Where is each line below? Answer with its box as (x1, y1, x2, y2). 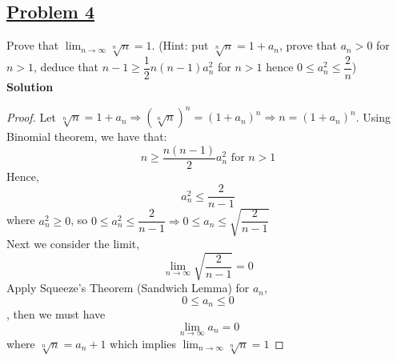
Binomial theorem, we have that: (6, 128, 167, 145)
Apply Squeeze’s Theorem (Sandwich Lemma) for (6, 279, 250, 296)
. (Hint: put (151, 37, 209, 54)
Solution (6, 78, 54, 95)
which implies (110, 335, 176, 351)
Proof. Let (6, 108, 56, 125)
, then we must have (6, 306, 106, 323)
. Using (355, 108, 391, 125)
